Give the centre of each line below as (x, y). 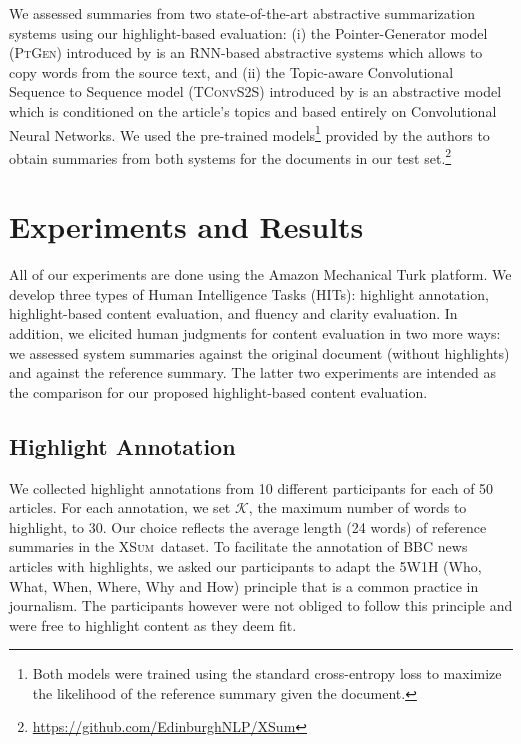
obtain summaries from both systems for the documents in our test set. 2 (230, 156)
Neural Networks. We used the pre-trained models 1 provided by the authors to (249, 133)
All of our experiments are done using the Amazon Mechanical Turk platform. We (260, 274)
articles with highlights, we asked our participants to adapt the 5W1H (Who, (245, 565)
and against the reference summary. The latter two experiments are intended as (253, 372)
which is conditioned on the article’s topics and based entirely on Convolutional (253, 110)
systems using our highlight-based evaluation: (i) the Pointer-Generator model (248, 32)
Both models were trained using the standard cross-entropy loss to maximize (267, 673)
